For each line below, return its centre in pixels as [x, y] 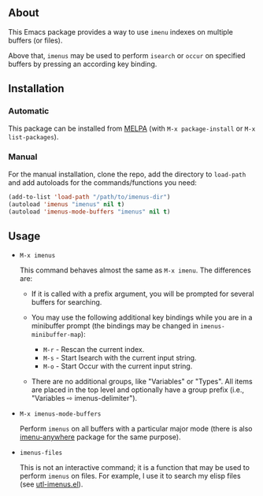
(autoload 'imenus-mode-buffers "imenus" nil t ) [89, 212]
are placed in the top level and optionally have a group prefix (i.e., [138, 390]
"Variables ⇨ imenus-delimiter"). [84, 398]
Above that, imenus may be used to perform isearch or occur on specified [127, 55]
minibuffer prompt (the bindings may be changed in [115, 326]
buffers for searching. [67, 302]
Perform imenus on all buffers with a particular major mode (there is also [136, 429]
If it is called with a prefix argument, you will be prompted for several [143, 294]
